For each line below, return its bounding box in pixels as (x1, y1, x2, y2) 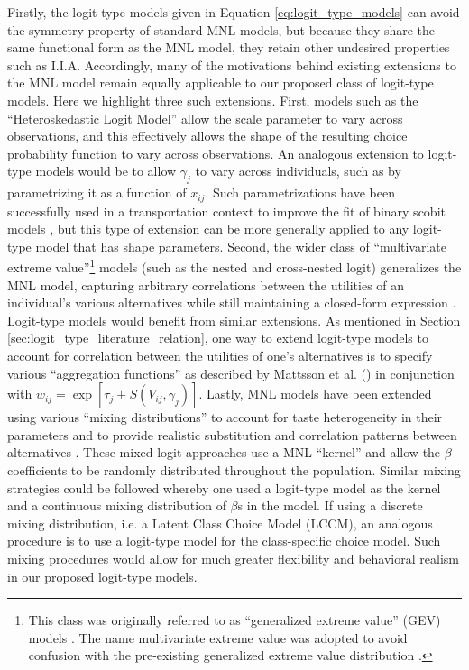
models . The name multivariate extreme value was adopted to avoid (28, 628, 408, 647)
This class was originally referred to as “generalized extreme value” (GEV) (28, 610, 441, 629)
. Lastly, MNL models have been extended (198, 384, 432, 403)
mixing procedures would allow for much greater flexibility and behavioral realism (7, 548, 459, 567)
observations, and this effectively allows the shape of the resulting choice (7, 126, 408, 145)
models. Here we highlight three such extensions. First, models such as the (7, 90, 418, 109)
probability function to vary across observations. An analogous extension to (7, 143, 424, 162)
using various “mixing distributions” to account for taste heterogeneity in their (7, 408, 443, 427)
